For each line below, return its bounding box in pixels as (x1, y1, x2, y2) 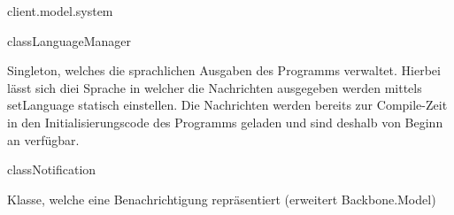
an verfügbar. (7, 130, 80, 149)
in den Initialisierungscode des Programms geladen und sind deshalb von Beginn (7, 112, 443, 131)
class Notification (7, 160, 96, 179)
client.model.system (7, 2, 113, 19)
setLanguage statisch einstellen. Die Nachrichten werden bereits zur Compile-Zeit (7, 96, 448, 114)
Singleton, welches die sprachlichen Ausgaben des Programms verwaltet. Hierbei (7, 61, 441, 80)
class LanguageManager (7, 31, 132, 50)
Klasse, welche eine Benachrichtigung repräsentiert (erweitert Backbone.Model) (7, 189, 436, 208)
